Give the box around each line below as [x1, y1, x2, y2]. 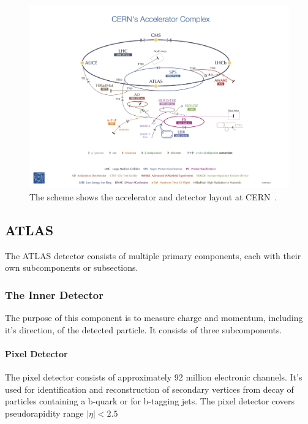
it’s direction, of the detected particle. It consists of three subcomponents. [5, 323, 282, 336]
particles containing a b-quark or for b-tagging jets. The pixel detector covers [5, 395, 295, 407]
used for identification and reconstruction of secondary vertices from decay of [5, 382, 294, 395]
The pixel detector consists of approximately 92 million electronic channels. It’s [5, 371, 302, 384]
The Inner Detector [5, 287, 103, 302]
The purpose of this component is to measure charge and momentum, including [5, 311, 303, 324]
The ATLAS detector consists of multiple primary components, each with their [5, 249, 301, 262]
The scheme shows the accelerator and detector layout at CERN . [29, 190, 277, 203]
